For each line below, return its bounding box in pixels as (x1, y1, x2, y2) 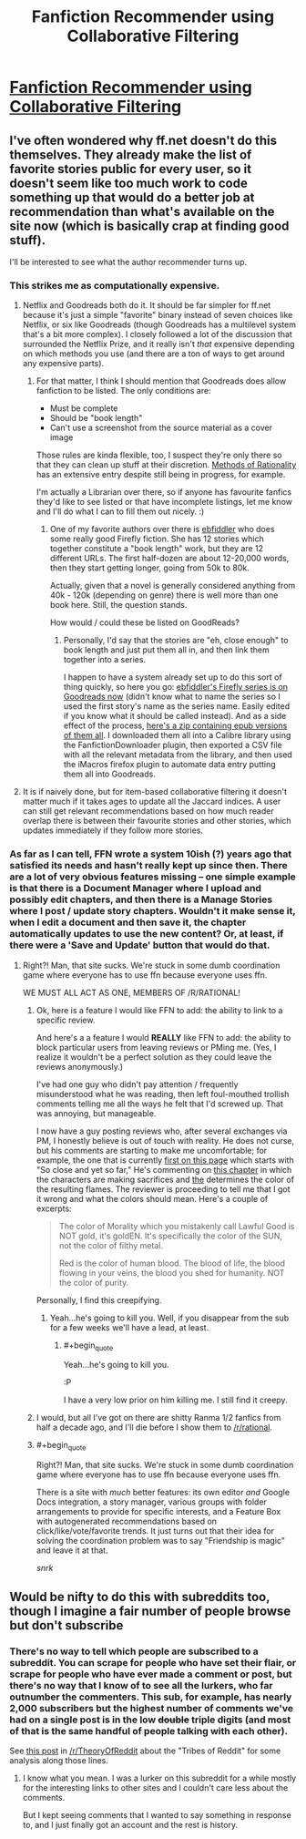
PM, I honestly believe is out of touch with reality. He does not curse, (36, 1135, 295, 1146)
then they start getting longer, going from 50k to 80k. (49, 562, 250, 573)
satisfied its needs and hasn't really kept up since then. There (9, 859, 289, 872)
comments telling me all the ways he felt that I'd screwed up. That (36, 1098, 284, 1109)
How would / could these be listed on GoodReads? (49, 617, 240, 628)
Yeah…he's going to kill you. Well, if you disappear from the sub (49, 1312, 290, 1323)
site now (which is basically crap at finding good (9, 218, 290, 233)
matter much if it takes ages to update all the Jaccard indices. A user (22, 796, 281, 807)
